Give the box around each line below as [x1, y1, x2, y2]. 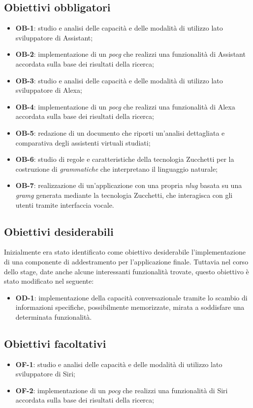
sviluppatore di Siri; [15, 369, 75, 379]
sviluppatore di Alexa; [15, 85, 82, 95]
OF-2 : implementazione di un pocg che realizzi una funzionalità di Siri [15, 385, 228, 395]
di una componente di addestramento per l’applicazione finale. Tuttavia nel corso [4, 256, 249, 266]
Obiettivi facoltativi [4, 335, 106, 351]
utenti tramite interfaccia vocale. [15, 199, 114, 210]
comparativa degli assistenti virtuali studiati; [15, 137, 151, 148]
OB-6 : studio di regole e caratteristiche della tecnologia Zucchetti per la [15, 154, 234, 164]
